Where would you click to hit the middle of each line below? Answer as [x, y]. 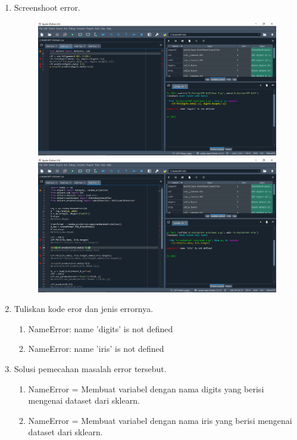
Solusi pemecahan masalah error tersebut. [90, 369]
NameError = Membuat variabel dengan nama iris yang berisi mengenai [160, 420]
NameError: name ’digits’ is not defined [101, 328]
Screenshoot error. [47, 7]
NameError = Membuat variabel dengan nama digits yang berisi [146, 388]
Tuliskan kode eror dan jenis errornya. [84, 309]
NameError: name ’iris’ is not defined [96, 349]
